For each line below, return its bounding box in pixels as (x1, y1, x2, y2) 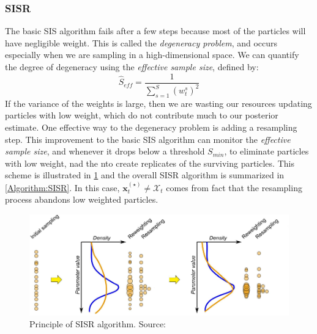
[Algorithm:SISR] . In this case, (5, 181, 120, 194)
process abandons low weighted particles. (5, 193, 158, 206)
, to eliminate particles (224, 145, 309, 158)
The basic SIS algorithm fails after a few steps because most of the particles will (5, 24, 306, 37)
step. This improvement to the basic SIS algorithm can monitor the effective (5, 133, 291, 145)
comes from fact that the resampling (166, 181, 302, 194)
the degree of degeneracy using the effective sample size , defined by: (5, 60, 259, 73)
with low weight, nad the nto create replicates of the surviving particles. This (5, 156, 294, 169)
